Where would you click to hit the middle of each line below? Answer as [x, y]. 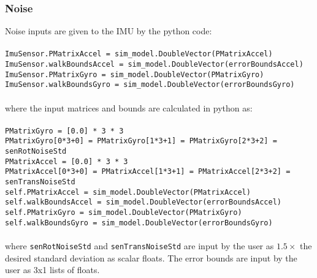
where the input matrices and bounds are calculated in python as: [129, 107]
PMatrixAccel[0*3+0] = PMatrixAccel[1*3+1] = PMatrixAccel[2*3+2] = [148, 172]
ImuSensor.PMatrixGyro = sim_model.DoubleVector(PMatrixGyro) [135, 74]
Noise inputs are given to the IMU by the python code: [109, 31]
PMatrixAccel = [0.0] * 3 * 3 [67, 161]
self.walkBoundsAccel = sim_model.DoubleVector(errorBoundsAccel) [143, 202]
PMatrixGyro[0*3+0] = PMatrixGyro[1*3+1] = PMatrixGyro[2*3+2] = [141, 141]
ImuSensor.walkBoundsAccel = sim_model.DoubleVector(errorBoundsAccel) [154, 65]
